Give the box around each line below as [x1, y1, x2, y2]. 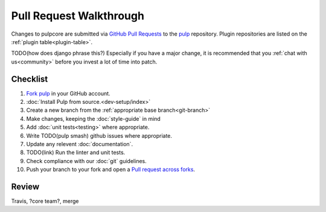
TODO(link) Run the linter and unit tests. [26, 149, 126, 156]
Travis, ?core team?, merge [11, 198, 79, 205]
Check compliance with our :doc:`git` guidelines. [26, 157, 147, 164]
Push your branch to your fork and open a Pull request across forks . [26, 166, 196, 173]
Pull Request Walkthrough [11, 9, 145, 22]
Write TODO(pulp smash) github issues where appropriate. [26, 132, 172, 139]
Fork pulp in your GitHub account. [26, 89, 111, 97]
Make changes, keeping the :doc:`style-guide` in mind [26, 115, 161, 122]
